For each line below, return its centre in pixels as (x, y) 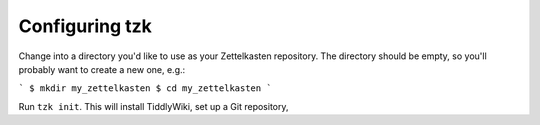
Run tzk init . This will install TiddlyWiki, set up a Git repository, (153, 106)
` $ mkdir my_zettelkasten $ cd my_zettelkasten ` (145, 88)
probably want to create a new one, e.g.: (102, 69)
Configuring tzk (85, 26)
